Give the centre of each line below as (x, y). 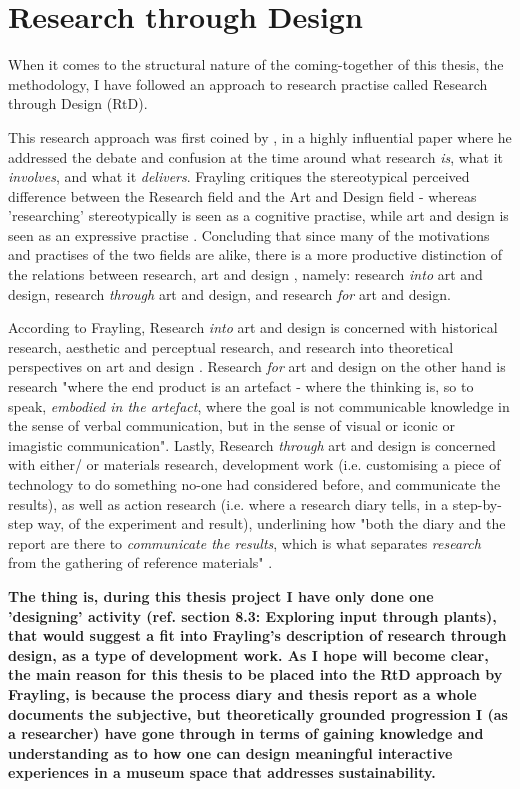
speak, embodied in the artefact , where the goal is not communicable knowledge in (259, 405)
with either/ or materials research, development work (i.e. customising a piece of (254, 464)
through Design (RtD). (78, 103)
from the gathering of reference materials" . (140, 562)
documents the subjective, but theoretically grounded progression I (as (258, 713)
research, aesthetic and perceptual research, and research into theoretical (231, 346)
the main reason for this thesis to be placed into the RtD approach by (255, 674)
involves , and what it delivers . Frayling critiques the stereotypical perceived (239, 176)
